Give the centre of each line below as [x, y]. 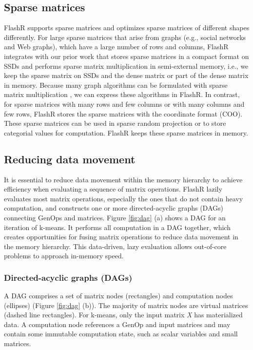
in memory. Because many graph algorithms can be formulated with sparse [116, 85]
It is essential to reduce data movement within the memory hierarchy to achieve [123, 179]
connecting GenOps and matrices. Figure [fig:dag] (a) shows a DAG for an [115, 217]
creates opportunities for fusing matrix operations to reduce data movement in [121, 237]
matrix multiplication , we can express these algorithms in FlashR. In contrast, [122, 94]
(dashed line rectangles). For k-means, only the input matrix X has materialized [123, 315]
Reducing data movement [70, 159]
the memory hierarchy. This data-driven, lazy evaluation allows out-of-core [115, 246]
